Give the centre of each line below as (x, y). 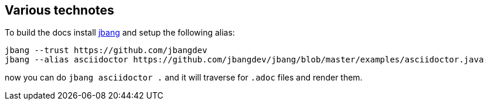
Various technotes (59, 10)
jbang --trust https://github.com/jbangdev (106, 50)
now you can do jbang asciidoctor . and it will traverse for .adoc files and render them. (184, 78)
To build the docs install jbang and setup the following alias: (120, 33)
